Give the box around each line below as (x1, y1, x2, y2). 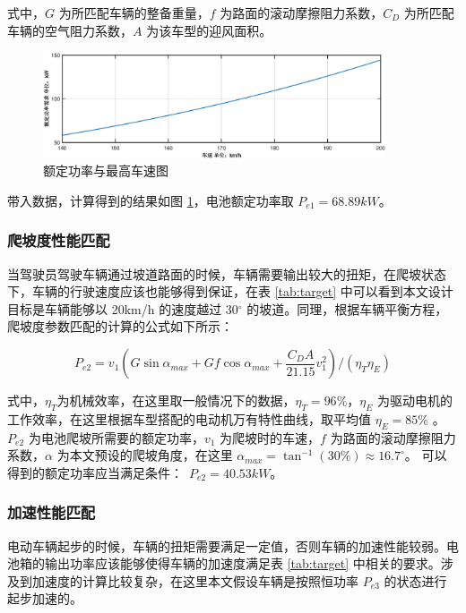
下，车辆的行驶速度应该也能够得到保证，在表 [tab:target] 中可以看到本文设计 (7, 282, 453, 301)
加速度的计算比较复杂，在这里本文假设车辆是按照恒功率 (31, 571, 358, 590)
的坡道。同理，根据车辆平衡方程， (246, 299, 448, 318)
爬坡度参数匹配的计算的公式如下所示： (7, 317, 233, 336)
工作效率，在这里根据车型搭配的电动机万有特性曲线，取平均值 (7, 409, 371, 428)
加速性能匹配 (7, 501, 96, 524)
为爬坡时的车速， (220, 428, 321, 447)
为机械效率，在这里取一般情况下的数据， (56, 391, 296, 410)
